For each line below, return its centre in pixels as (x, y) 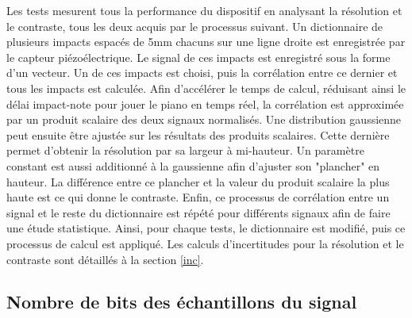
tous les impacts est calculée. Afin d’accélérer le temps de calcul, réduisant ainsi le (206, 88)
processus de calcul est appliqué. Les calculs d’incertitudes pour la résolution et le (205, 243)
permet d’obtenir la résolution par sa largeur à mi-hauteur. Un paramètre (185, 150)
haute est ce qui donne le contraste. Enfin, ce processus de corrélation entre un (198, 197)
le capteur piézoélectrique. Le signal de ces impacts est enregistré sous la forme (198, 57)
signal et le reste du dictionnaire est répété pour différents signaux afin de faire (198, 212)
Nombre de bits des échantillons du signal (182, 302)
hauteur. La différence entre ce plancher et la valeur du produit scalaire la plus (198, 181)
